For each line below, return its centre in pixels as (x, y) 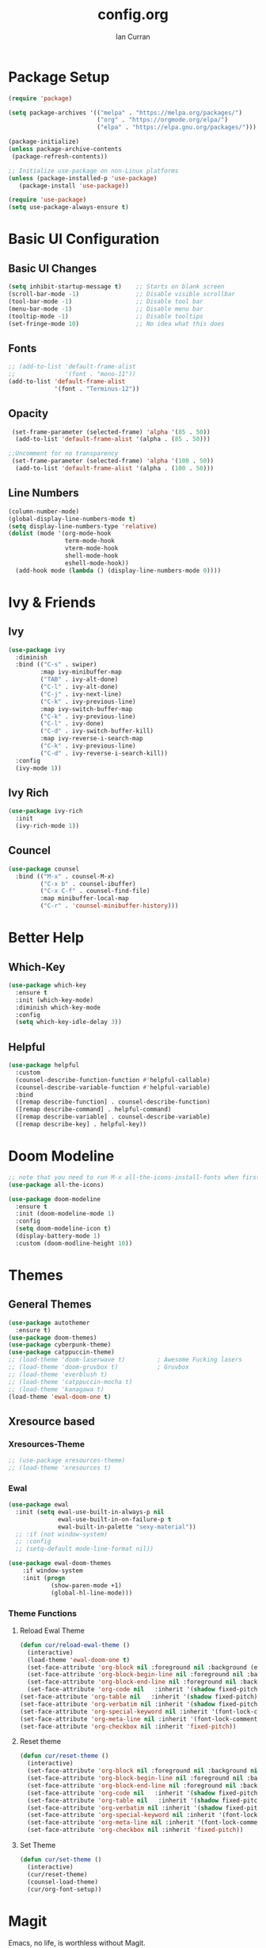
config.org (133, 15)
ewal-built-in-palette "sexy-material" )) (127, 1527)
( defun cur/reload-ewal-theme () (75, 1645)
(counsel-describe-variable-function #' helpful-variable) (113, 1087)
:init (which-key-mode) (54, 1000)
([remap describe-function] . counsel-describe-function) (113, 1102)
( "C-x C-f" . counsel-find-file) (95, 891)
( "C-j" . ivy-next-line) (81, 694)
